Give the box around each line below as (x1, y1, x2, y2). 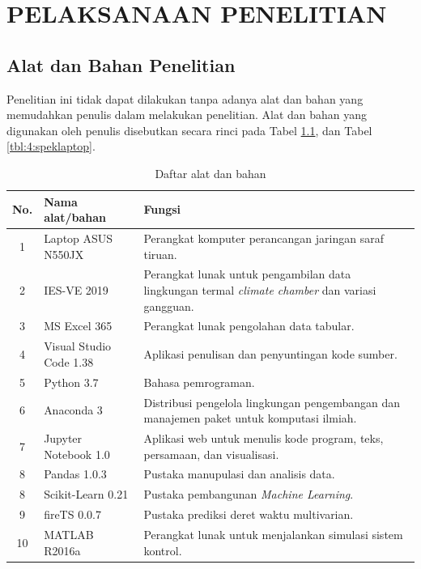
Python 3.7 (44, 373, 99, 390)
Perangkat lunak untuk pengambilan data (143, 265, 351, 282)
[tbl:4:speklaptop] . (6, 138, 96, 155)
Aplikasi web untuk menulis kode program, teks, (143, 430, 384, 447)
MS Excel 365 (44, 317, 113, 334)
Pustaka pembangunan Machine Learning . (143, 486, 354, 503)
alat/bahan (44, 209, 107, 226)
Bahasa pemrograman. (143, 373, 255, 390)
